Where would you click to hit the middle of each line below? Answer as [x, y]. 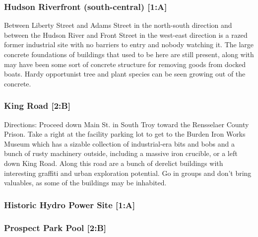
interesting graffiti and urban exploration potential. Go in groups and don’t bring [128, 173]
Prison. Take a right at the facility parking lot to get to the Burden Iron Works [125, 134]
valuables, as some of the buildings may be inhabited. [85, 183]
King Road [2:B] [37, 106]
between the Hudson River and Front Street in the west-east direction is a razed [126, 35]
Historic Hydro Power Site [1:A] [70, 204]
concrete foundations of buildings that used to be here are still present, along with [129, 54]
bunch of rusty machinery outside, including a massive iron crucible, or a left [121, 153]
